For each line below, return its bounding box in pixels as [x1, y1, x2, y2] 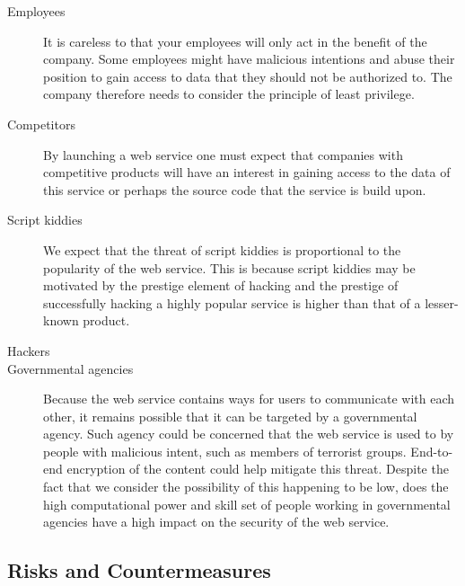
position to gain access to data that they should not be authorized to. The [43, 67, 452, 85]
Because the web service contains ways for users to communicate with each [43, 389, 454, 408]
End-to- [410, 441, 453, 460]
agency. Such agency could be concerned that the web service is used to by [43, 424, 454, 443]
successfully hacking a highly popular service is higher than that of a [43, 293, 421, 312]
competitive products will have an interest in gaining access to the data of [43, 163, 451, 182]
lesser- [425, 293, 459, 312]
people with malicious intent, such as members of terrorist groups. [43, 441, 407, 460]
